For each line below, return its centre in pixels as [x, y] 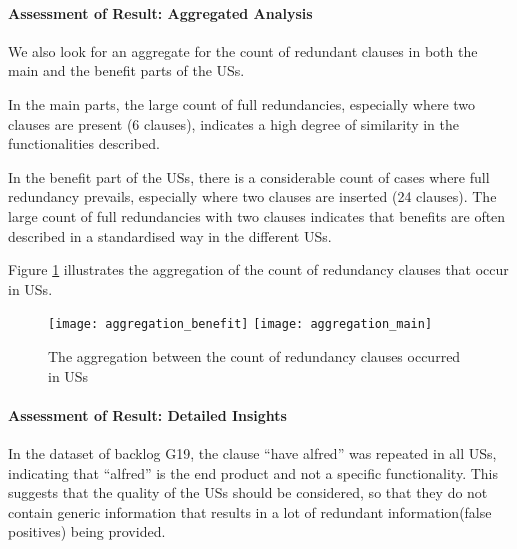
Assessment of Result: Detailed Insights [147, 414]
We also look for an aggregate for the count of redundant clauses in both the [243, 50]
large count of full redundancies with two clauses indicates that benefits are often [257, 215]
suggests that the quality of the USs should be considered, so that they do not [248, 492]
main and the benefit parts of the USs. [126, 70]
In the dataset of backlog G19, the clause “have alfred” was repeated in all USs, [252, 452]
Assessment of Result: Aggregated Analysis [160, 12]
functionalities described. [84, 143]
